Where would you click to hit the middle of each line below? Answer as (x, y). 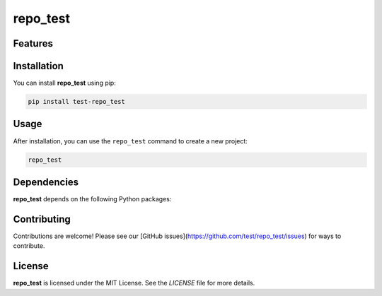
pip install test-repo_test (76, 102)
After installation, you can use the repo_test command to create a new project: (130, 141)
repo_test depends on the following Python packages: (92, 199)
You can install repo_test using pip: (64, 83)
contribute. (29, 246)
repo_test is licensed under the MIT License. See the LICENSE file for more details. (134, 283)
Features (33, 43)
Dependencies (46, 182)
